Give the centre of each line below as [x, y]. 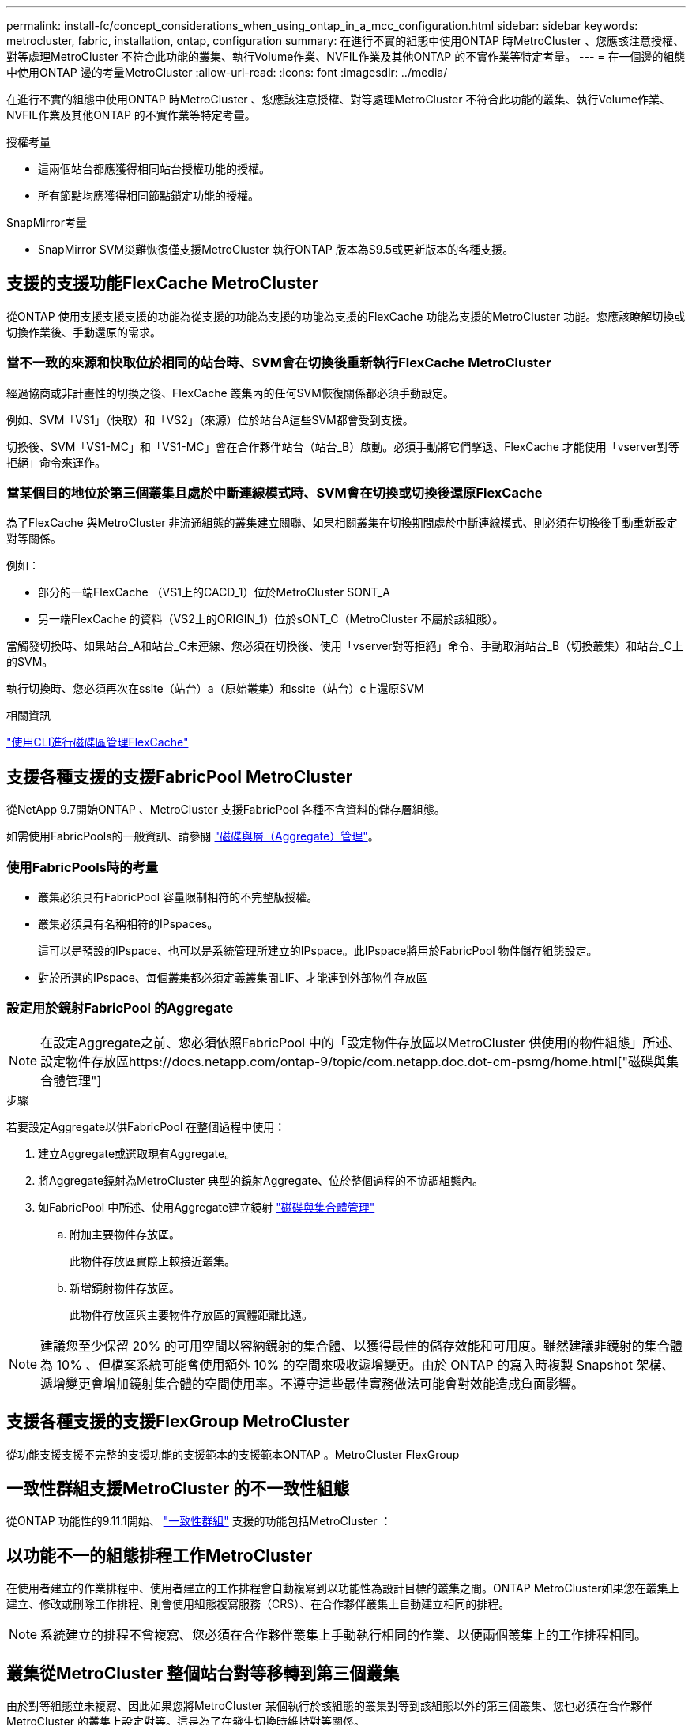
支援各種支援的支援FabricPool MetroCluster [180, 776]
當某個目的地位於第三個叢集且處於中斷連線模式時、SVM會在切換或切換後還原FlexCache [275, 492]
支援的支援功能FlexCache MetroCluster [163, 284]
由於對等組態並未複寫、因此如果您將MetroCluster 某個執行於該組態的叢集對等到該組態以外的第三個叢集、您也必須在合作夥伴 [329, 1706]
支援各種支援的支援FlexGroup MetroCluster [178, 1422]
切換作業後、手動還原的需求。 [84, 332]
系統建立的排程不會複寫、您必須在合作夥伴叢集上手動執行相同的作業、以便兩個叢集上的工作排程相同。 [344, 1635]
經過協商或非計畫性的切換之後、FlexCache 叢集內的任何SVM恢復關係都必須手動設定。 [230, 393]
